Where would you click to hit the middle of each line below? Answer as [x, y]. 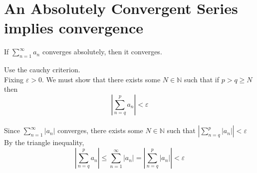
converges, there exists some [100, 130]
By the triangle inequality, [44, 142]
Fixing [14, 79]
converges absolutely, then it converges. [102, 52]
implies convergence [74, 28]
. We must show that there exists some [101, 79]
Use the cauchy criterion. [42, 70]
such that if [202, 79]
